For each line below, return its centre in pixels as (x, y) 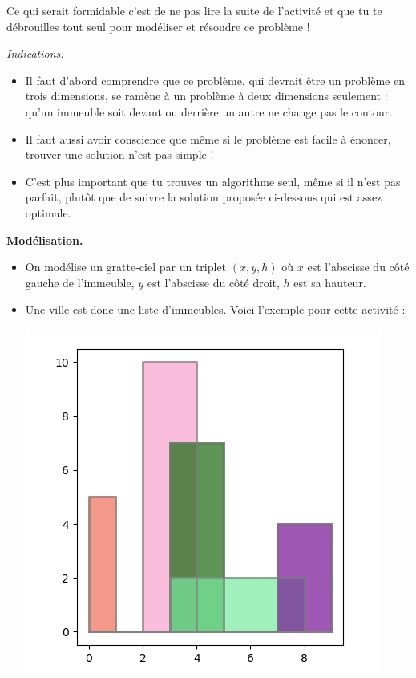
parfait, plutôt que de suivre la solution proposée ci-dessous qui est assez (204, 197)
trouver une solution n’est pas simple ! (119, 154)
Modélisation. (45, 240)
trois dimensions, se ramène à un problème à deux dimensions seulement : (206, 96)
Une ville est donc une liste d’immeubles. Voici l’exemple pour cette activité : (215, 309)
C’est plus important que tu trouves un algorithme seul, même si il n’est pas (213, 181)
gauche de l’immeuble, (80, 282)
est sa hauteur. (330, 282)
